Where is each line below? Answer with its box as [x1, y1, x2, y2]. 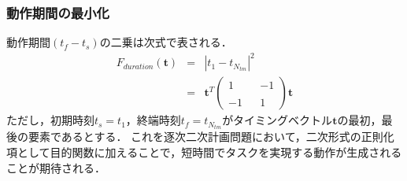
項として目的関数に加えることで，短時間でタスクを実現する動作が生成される [6, 144, 402, 161]
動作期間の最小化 [6, 2, 109, 22]
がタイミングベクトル [222, 112, 333, 128]
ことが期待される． [6, 159, 105, 175]
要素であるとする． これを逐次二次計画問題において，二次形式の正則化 [28, 128, 394, 145]
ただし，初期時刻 [6, 112, 94, 128]
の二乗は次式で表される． [99, 34, 232, 50]
